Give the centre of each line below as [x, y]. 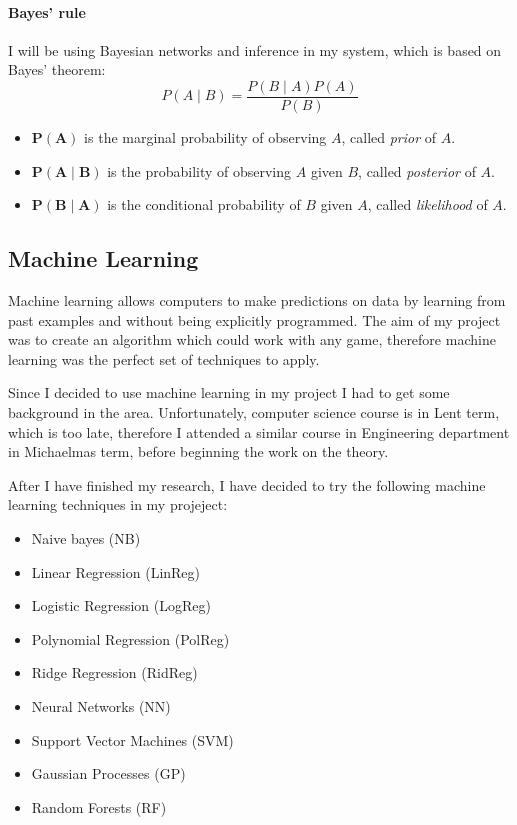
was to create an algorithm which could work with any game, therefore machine [252, 339]
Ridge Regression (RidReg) [114, 672]
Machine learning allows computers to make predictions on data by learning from [257, 300]
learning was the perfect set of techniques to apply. [164, 358]
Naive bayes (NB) [86, 537]
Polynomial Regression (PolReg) [130, 638]
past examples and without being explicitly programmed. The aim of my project [254, 319]
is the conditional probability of [204, 204]
